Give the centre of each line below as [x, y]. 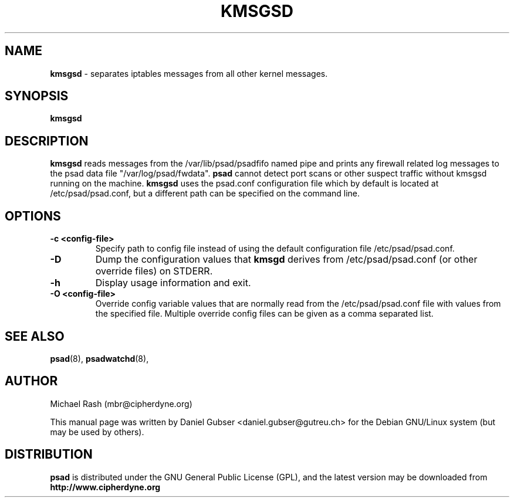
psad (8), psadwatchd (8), [99, 358]
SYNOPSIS [37, 96]
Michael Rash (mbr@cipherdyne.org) [121, 403]
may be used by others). [97, 432]
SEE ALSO [35, 336]
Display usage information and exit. [173, 283]
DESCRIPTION [47, 141]
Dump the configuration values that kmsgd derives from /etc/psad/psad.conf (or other [286, 260]
